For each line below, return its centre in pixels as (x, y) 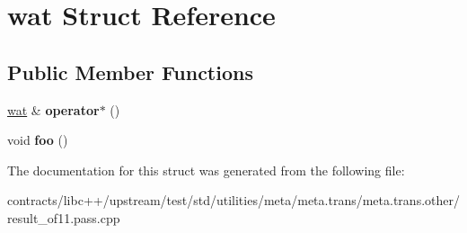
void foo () (38, 140)
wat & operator (53, 109)
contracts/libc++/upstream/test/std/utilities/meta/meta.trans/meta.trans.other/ (233, 200)
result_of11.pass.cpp (64, 217)
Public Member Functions (130, 72)
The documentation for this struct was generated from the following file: (206, 170)
